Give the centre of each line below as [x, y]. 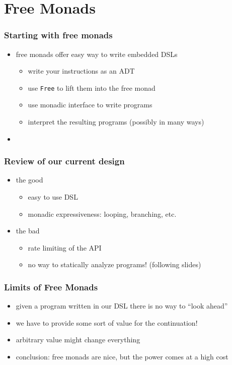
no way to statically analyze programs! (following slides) [114, 264]
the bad [28, 231]
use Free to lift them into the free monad [92, 87]
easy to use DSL [53, 197]
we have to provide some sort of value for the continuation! [107, 322]
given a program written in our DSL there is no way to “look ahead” [122, 306]
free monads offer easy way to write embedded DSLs [97, 54]
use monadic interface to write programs [90, 105]
